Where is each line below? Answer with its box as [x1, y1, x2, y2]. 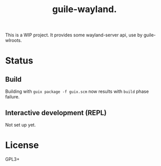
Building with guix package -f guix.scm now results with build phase [5, 88, 149, 94]
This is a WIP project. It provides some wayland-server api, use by [5, 32, 143, 38]
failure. [5, 94, 20, 100]
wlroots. [5, 37, 22, 43]
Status [5, 55, 34, 67]
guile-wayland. [52, 4, 117, 15]
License [5, 140, 39, 151]
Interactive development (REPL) [5, 108, 107, 117]
